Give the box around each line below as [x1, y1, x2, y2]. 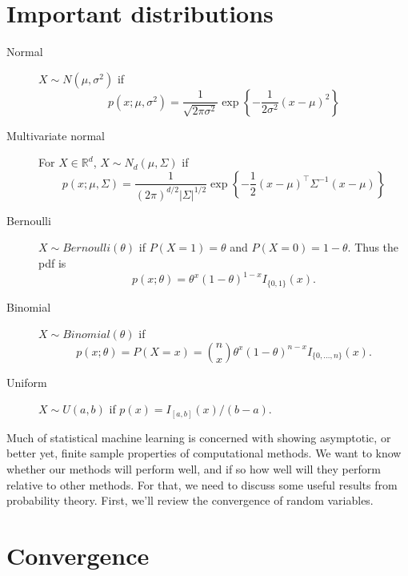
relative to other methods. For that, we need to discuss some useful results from [6, 476, 398, 493]
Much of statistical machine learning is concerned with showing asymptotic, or [6, 429, 391, 445]
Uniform [6, 373, 47, 390]
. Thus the [347, 239, 399, 256]
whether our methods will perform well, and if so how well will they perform [6, 461, 381, 477]
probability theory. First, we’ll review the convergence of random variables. [6, 492, 374, 509]
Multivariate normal [6, 127, 105, 143]
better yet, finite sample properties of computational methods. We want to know [6, 445, 402, 461]
